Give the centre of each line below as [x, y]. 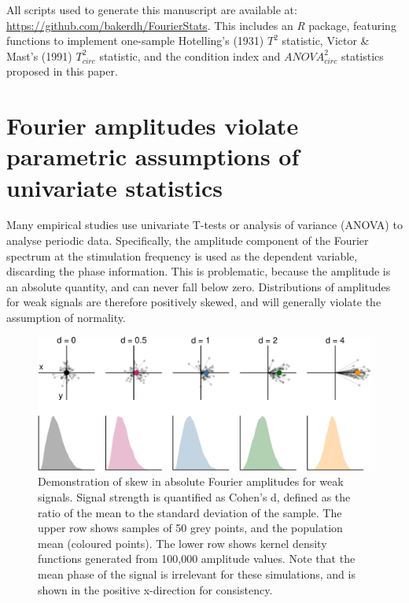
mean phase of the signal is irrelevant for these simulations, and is [197, 573]
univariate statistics [114, 187]
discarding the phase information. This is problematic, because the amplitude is [199, 271]
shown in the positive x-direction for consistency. [155, 589]
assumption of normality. [66, 318]
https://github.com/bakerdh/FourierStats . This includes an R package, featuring [201, 25]
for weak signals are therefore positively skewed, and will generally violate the [194, 302]
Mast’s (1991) [39, 55]
